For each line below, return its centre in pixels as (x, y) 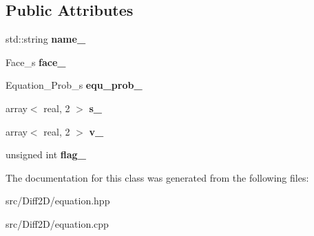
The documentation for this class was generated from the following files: (157, 177)
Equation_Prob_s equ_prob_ (74, 85)
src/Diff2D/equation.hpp (58, 201)
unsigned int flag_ (46, 154)
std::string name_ (46, 39)
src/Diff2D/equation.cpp (57, 223)
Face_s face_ (36, 62)
